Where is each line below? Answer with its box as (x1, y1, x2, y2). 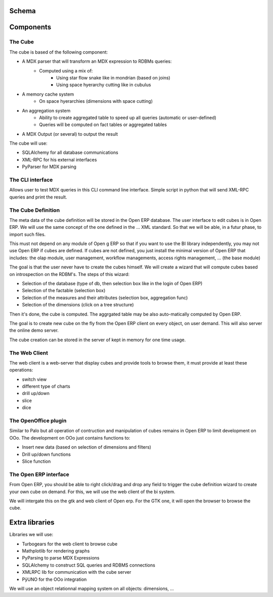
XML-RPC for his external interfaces (22, 156, 97, 163)
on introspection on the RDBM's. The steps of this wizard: (9, 271, 130, 277)
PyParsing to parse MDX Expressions (22, 555, 100, 561)
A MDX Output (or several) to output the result (22, 131, 118, 137)
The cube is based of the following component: (9, 49, 108, 55)
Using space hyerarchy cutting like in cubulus (56, 82, 151, 88)
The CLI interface (9, 176, 53, 183)
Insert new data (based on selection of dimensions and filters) (22, 444, 152, 450)
